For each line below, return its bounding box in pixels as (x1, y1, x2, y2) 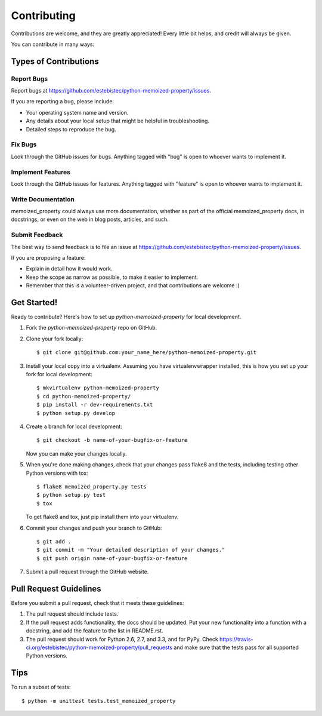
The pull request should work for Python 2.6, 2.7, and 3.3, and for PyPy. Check (26, 635, 219, 643)
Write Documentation (11, 195, 75, 203)
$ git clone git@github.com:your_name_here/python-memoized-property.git (36, 349, 257, 356)
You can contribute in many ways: (11, 41, 95, 48)
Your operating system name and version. (26, 109, 129, 116)
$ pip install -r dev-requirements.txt (36, 401, 153, 408)
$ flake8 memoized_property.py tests (36, 483, 147, 490)
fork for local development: (26, 371, 92, 378)
